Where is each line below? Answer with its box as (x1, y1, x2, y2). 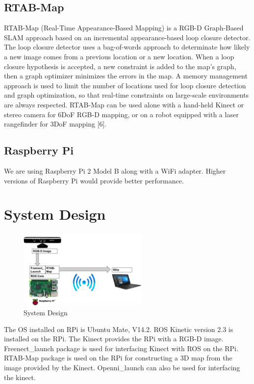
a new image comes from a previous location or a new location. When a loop (4, 51, 234, 61)
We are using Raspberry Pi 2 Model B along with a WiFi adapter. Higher (4, 165, 226, 176)
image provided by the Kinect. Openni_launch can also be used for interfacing (4, 362, 240, 372)
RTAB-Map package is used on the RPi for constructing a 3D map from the (4, 353, 232, 363)
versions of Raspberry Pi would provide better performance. (4, 175, 184, 185)
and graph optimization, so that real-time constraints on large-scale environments (4, 90, 249, 100)
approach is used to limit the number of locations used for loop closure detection (4, 80, 246, 90)
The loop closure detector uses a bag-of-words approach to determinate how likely (4, 42, 250, 52)
